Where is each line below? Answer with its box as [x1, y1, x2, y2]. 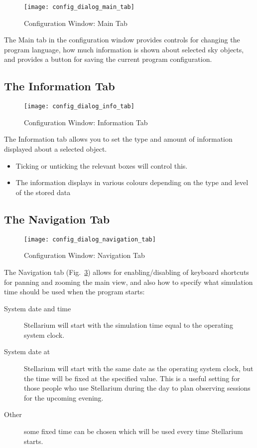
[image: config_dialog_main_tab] [24, 3, 134, 10]
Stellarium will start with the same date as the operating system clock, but [24, 363, 254, 374]
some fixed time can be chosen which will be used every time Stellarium [24, 426, 243, 437]
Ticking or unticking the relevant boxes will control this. [15, 160, 188, 171]
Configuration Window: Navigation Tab [24, 250, 145, 260]
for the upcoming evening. [24, 392, 104, 403]
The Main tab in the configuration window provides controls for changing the [4, 34, 240, 45]
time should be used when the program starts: [4, 286, 145, 297]
